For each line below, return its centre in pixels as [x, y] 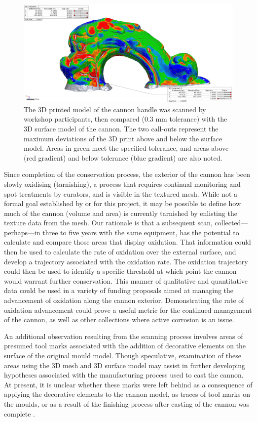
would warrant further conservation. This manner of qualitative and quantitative [126, 280]
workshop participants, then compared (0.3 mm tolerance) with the [126, 119]
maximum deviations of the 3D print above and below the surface [123, 138]
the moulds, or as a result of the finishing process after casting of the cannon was [127, 403]
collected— [231, 223]
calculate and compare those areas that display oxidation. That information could [128, 242]
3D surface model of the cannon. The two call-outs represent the [121, 128]
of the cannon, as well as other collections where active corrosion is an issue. [119, 319]
